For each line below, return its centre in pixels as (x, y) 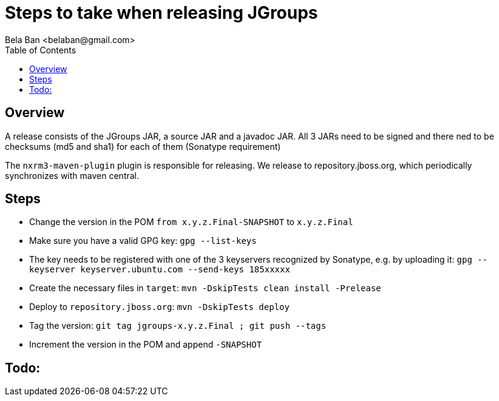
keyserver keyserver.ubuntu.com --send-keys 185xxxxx (160, 270)
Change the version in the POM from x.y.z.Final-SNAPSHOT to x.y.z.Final (191, 222)
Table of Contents (41, 50)
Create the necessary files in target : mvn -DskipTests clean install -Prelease (205, 288)
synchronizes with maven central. (72, 175)
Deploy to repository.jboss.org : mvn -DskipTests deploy (159, 307)
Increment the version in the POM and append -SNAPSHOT (146, 345)
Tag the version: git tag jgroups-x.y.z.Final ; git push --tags (178, 326)
